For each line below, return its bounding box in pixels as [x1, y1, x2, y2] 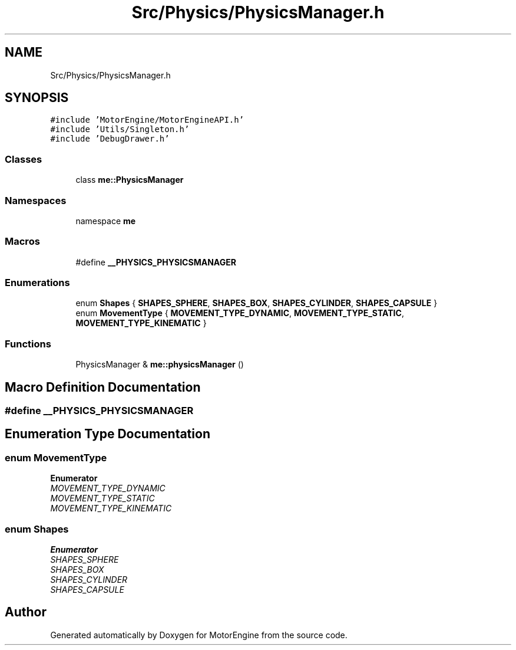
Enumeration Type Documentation [5, 426, 210, 442]
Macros [5, 235, 40, 248]
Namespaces [5, 194, 67, 206]
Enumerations [5, 277, 70, 289]
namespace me [75, 215, 136, 226]
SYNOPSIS [5, 90, 69, 106]
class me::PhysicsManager [75, 175, 184, 185]
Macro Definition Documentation [5, 379, 201, 395]
